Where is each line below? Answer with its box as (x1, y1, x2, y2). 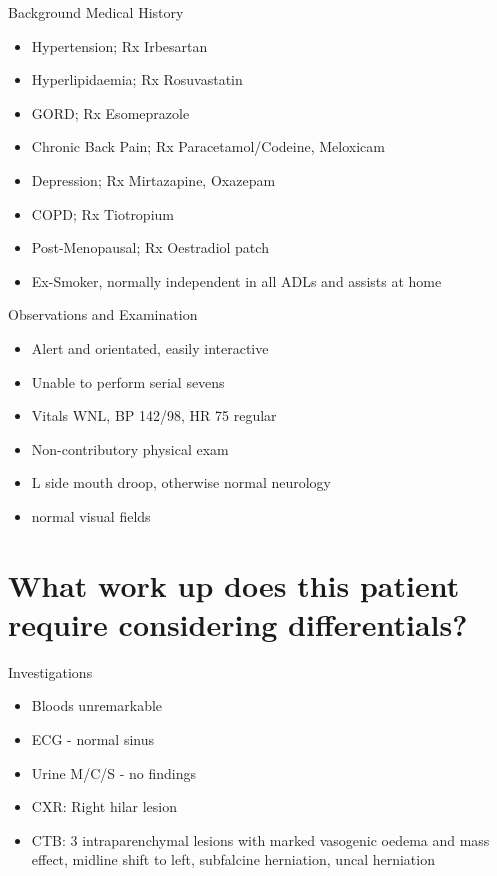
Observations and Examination (8, 304, 198, 325)
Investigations (8, 661, 93, 682)
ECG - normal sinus (31, 729, 155, 749)
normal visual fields (31, 505, 151, 526)
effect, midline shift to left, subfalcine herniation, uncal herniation (31, 849, 435, 870)
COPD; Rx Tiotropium (31, 203, 174, 224)
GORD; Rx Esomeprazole (31, 102, 190, 123)
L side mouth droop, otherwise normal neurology (31, 472, 331, 493)
